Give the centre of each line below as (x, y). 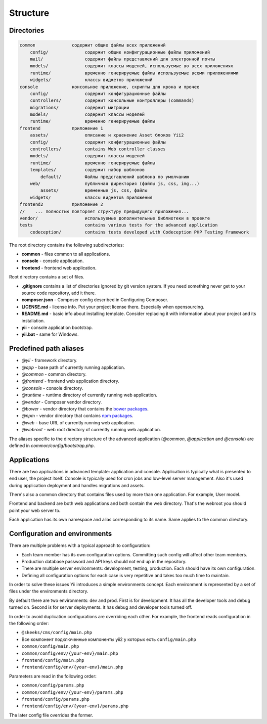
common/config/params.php (53, 685)
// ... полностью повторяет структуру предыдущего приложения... (104, 211)
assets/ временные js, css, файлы (94, 191)
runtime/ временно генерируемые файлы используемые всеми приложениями (134, 73)
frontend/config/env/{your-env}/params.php (75, 706)
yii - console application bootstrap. (57, 327)
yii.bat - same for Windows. (50, 334)
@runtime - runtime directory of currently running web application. (89, 395)
